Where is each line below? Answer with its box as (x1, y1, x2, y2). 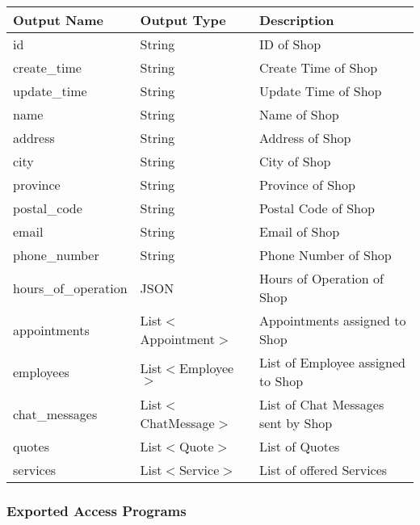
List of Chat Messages (258, 395, 384, 414)
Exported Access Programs (6, 500, 187, 520)
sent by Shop (258, 414, 333, 432)
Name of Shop (258, 105, 339, 124)
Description (258, 10, 334, 29)
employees (13, 362, 69, 381)
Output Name (13, 10, 104, 29)
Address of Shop (258, 128, 351, 147)
